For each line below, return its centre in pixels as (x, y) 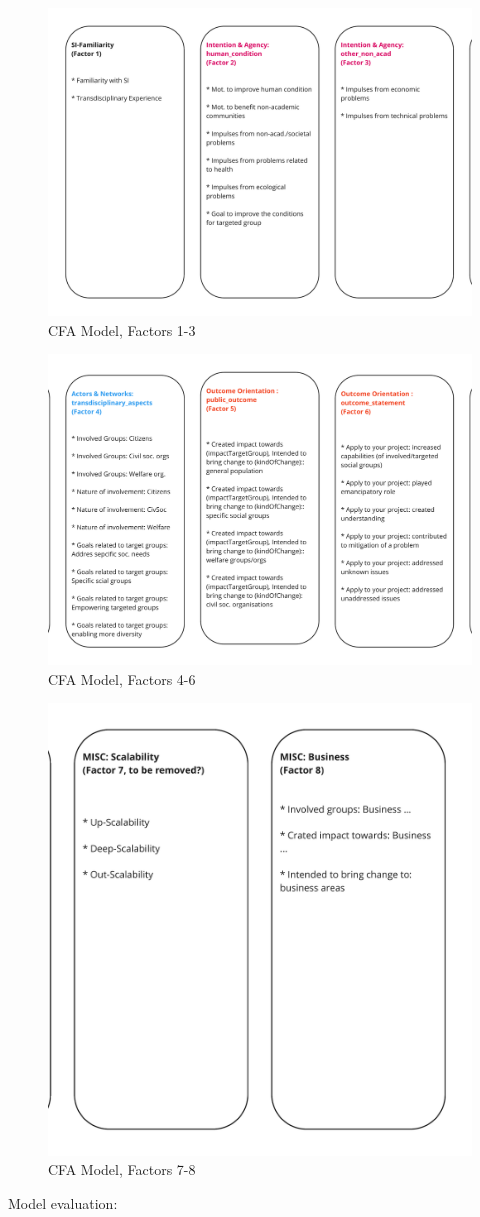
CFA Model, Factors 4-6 (122, 678)
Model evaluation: (63, 1202)
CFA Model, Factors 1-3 (122, 329)
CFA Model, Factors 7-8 (122, 1169)
